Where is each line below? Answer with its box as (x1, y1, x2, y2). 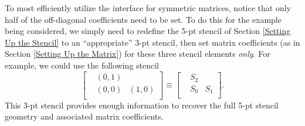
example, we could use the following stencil (5, 59, 160, 71)
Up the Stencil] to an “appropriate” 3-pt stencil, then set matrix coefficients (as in (5, 36, 300, 48)
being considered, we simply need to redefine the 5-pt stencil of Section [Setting (5, 25, 291, 37)
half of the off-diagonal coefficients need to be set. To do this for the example (5, 13, 282, 25)
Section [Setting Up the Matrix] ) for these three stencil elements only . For (5, 47, 270, 60)
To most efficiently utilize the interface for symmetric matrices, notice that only (5, 2, 291, 13)
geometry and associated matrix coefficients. (5, 110, 164, 122)
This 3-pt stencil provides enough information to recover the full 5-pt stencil (5, 98, 279, 111)
